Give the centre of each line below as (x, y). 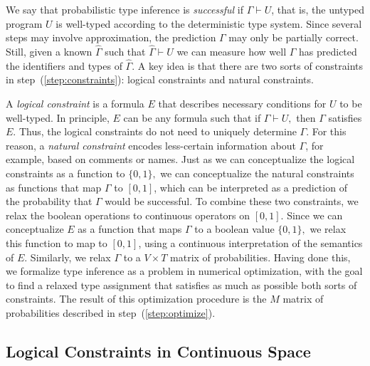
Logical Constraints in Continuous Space (158, 351)
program (24, 23)
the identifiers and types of (64, 65)
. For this (326, 131)
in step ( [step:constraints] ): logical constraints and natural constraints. (160, 79)
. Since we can (312, 215)
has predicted (328, 51)
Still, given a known (49, 51)
